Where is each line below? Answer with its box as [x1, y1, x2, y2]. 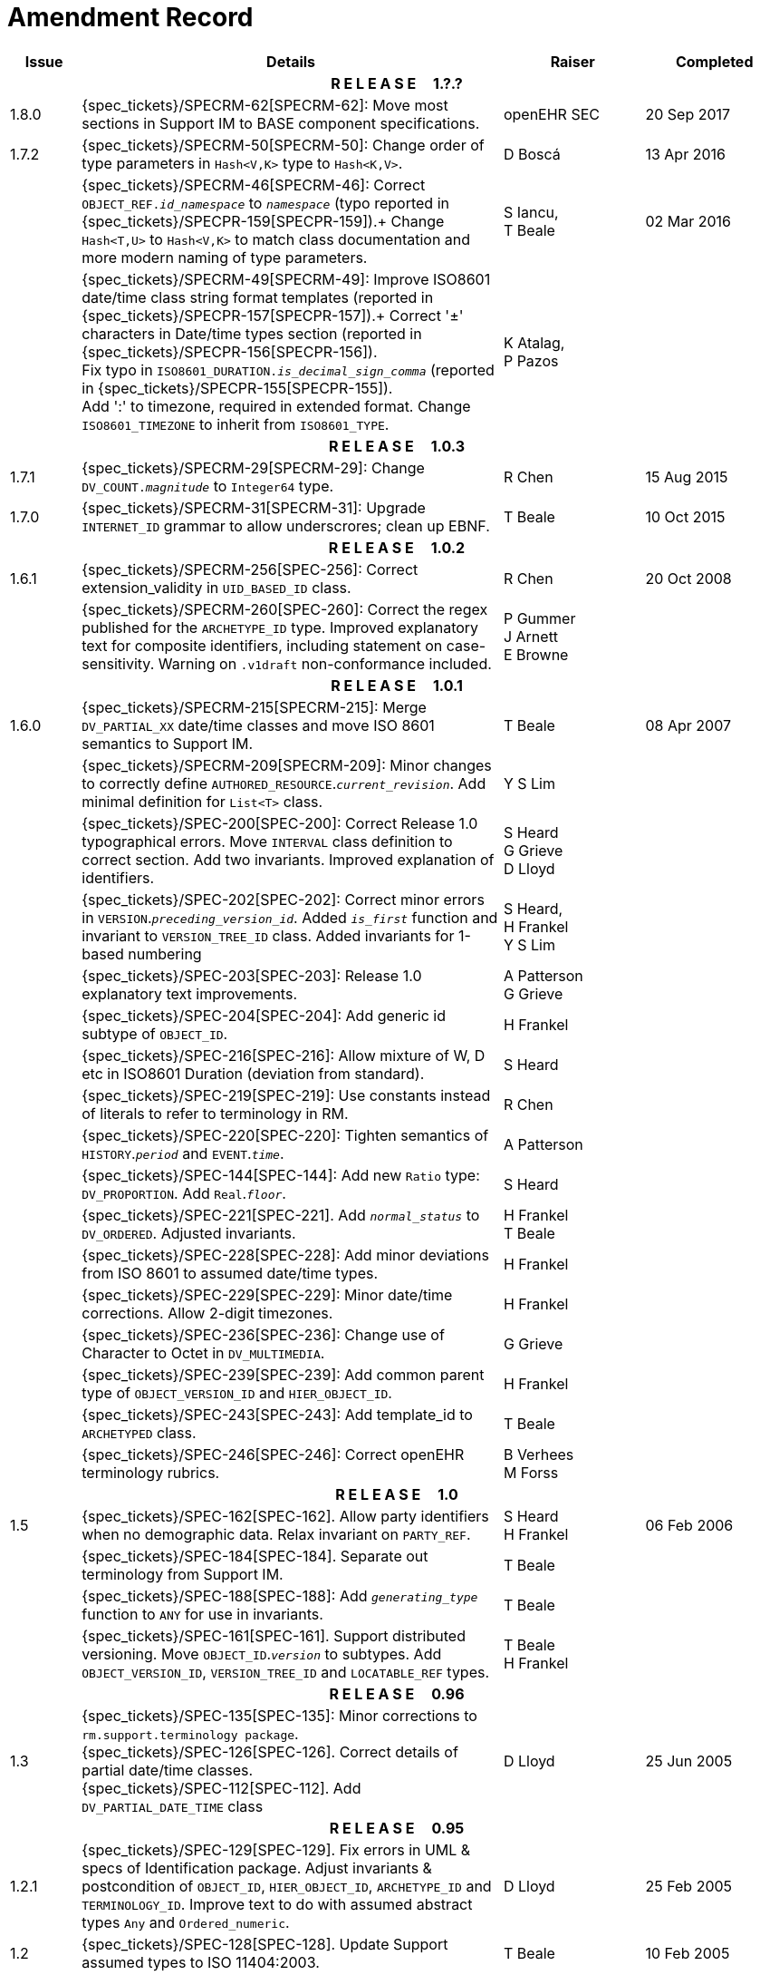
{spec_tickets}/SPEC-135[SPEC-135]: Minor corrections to [82, 1706, 477, 1725]
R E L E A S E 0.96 [329, 1684, 465, 1703]
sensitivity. [82, 654, 155, 673]
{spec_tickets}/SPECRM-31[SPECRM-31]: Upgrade [82, 498, 426, 517]
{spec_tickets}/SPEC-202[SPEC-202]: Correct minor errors [82, 890, 485, 909]
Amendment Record [7, 2, 254, 33]
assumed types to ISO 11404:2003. [82, 1952, 320, 1971]
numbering [128, 944, 202, 963]
